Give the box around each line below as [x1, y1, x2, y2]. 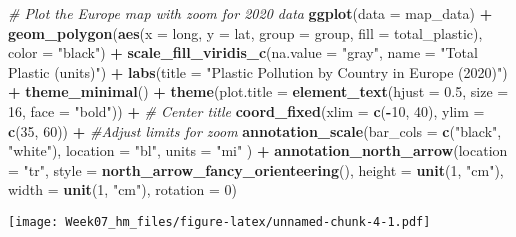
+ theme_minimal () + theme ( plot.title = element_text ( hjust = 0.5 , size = [8, 81, 509, 102]
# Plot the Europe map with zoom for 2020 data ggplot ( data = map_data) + [8, 3, 493, 23]
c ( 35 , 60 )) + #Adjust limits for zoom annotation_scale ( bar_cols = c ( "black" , [8, 120, 502, 141]
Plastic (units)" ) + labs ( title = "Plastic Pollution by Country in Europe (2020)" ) [8, 61, 508, 82]
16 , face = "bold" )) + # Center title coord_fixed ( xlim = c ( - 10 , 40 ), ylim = [8, 100, 485, 121]
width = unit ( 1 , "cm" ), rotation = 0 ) [8, 179, 237, 200]
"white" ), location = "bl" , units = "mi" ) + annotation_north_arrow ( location [8, 140, 508, 161]
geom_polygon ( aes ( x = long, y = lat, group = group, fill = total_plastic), [8, 22, 483, 43]
